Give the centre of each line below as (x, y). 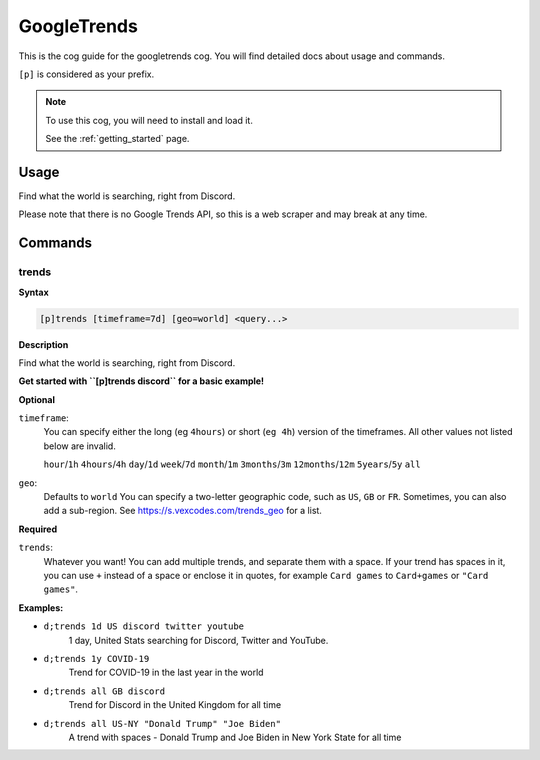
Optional (36, 399)
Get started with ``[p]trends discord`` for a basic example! (141, 381)
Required (38, 529)
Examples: (41, 607)
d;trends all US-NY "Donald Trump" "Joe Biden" (162, 723)
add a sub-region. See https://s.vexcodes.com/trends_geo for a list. (182, 511)
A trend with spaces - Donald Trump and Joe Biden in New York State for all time (235, 737)
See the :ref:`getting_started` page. (117, 139)
